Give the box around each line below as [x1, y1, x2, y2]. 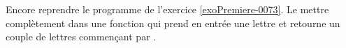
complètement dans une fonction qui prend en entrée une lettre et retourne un [6, 15, 340, 30]
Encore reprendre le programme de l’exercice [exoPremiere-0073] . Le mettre [6, 2, 329, 16]
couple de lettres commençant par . [6, 29, 157, 44]
